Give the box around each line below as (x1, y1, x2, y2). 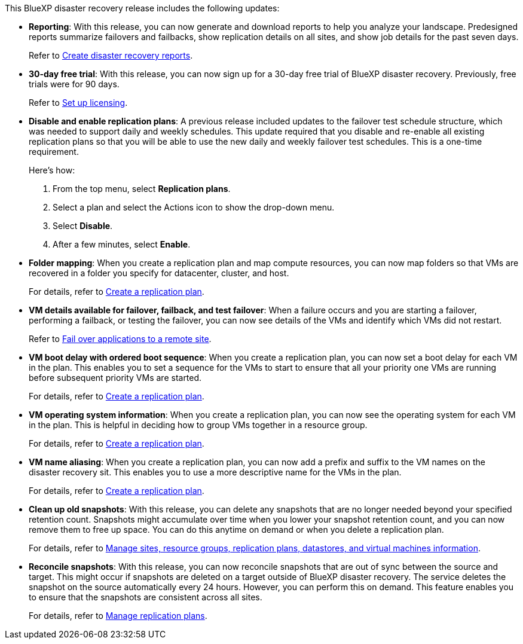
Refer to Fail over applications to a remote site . (29, 334, 212, 344)
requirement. (29, 146, 79, 157)
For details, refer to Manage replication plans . (29, 611, 207, 621)
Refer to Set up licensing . (29, 97, 128, 108)
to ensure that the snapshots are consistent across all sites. (29, 592, 262, 602)
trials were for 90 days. (29, 79, 120, 89)
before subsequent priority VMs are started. (29, 373, 202, 383)
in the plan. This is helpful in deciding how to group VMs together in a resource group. (29, 420, 368, 430)
